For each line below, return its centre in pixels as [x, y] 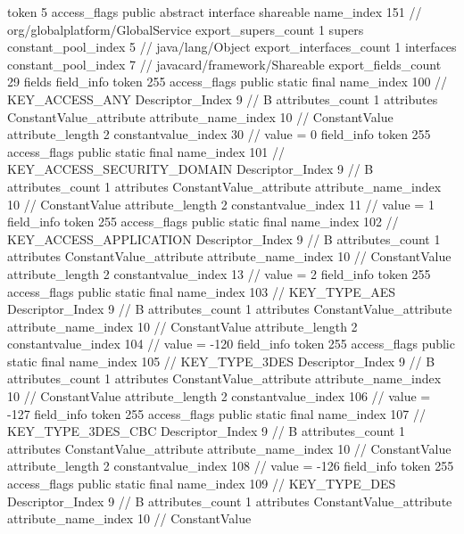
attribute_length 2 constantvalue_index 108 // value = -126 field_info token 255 [231, 466]
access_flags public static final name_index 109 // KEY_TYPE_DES [202, 484]
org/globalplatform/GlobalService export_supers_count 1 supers [186, 29]
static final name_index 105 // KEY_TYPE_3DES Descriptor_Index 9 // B [221, 361]
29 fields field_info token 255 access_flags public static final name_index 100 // [228, 82]
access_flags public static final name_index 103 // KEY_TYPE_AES [202, 291]
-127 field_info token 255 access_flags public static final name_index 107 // [216, 413]
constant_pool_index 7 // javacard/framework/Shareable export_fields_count [224, 64]
